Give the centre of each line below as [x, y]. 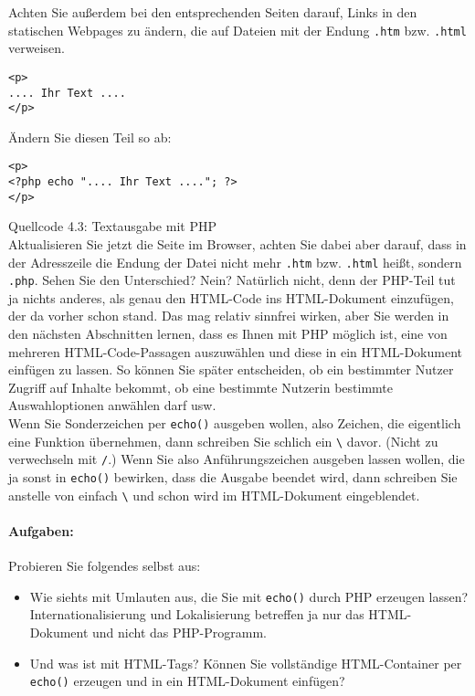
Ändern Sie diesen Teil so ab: [90, 137]
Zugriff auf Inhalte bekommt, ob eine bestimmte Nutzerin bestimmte [201, 387]
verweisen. [37, 48]
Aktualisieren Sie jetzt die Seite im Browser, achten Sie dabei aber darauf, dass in [237, 243]
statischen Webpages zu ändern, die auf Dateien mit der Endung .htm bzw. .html [237, 30]
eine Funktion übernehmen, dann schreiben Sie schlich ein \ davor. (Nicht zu [223, 441]
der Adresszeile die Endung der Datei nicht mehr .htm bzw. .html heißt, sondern [235, 262]
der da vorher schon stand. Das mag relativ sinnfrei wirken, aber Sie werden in [229, 316]
